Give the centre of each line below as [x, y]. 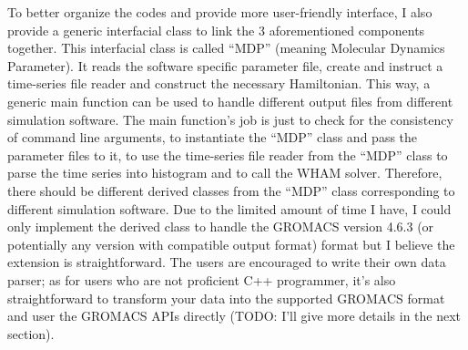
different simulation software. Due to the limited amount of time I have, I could [229, 208]
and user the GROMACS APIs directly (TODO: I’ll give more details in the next [234, 316]
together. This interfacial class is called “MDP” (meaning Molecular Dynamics [226, 48]
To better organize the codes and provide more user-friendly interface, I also [220, 12]
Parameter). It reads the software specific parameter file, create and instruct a [225, 65]
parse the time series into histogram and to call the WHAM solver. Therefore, [225, 173]
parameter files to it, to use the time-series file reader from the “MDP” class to [228, 154]
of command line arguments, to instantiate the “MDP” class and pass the [213, 137]
